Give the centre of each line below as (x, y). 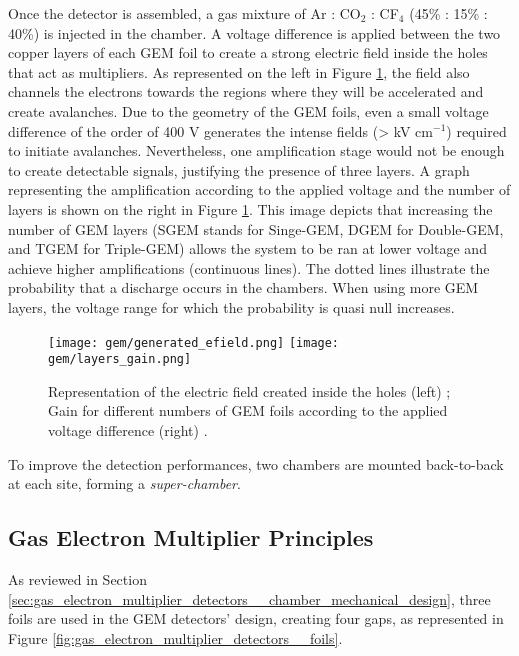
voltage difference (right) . (128, 430)
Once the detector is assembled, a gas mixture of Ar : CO (184, 13)
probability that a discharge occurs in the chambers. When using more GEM (243, 287)
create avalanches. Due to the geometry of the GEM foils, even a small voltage (248, 110)
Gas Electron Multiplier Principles (191, 537)
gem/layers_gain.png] (120, 359)
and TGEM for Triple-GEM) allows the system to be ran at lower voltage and (247, 248)
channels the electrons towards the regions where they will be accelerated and (246, 91)
